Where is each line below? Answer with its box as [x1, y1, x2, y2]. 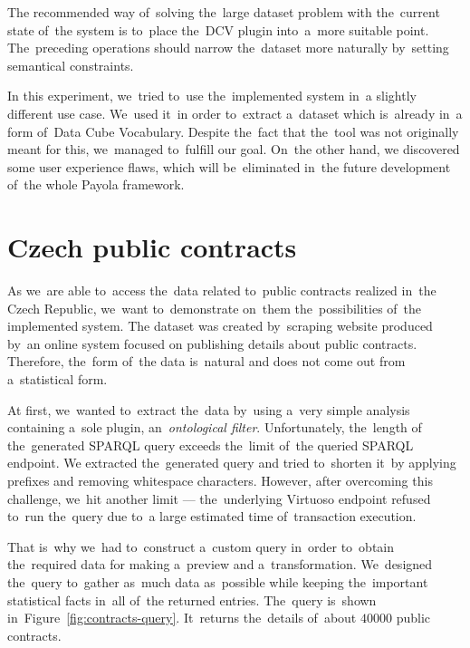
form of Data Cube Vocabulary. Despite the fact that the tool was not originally [7, 121, 459, 140]
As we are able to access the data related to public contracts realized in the [7, 281, 436, 300]
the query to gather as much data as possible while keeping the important [7, 572, 428, 591]
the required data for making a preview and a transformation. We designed [7, 555, 433, 574]
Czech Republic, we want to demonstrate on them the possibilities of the [7, 298, 422, 317]
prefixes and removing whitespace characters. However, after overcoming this [7, 471, 433, 489]
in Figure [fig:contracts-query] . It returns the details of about [7, 608, 357, 627]
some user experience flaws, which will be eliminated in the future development [7, 157, 451, 176]
